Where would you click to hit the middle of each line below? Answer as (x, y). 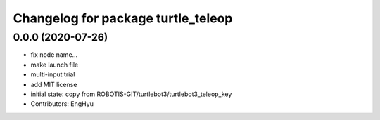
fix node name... (54, 55)
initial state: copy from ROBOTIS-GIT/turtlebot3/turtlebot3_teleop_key (131, 94)
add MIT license (54, 84)
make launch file (55, 65)
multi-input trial (53, 74)
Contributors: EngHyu (62, 104)
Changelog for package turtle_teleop (123, 18)
